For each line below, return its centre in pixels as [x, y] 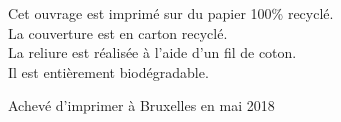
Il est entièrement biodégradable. [108, 71]
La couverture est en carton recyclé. [118, 32]
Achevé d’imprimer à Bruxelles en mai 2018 [141, 105]
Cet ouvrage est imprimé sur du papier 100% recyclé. [171, 13]
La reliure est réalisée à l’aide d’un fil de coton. [152, 52]
